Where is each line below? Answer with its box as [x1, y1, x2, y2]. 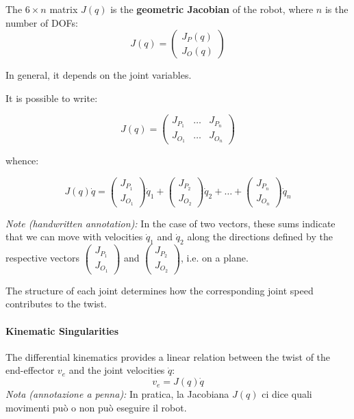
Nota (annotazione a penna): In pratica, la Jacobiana [5, 387, 229, 401]
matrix [49, 2, 78, 16]
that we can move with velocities [5, 229, 143, 244]
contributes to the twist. [5, 296, 107, 311]
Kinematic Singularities [5, 323, 119, 338]
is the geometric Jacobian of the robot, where [110, 2, 314, 16]
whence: [5, 153, 39, 168]
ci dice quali [262, 387, 312, 401]
